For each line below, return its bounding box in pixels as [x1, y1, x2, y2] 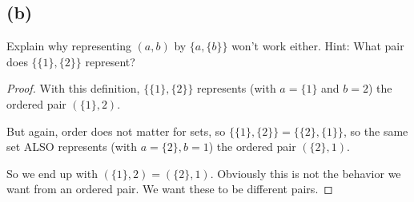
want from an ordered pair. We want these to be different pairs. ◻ [6, 180, 333, 197]
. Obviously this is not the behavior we [210, 164, 401, 181]
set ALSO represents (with [6, 138, 138, 155]
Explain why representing [6, 38, 131, 54]
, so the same [344, 122, 408, 139]
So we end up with [6, 164, 98, 181]
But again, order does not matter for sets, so [6, 122, 226, 139]
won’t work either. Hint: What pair [231, 38, 404, 54]
